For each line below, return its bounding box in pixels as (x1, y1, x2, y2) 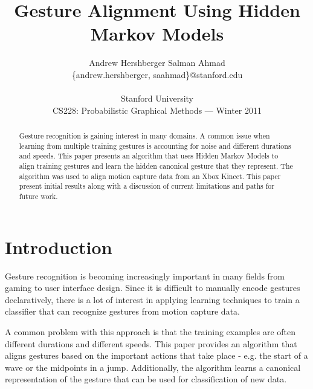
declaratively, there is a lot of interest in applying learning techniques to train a (5, 293, 300, 306)
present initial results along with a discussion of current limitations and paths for (19, 181, 274, 191)
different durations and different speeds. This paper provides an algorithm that (5, 337, 297, 350)
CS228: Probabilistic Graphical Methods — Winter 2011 (53, 103, 262, 116)
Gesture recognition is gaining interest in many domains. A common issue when (19, 131, 270, 141)
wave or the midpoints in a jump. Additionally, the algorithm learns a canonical (5, 361, 301, 373)
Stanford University (121, 92, 193, 105)
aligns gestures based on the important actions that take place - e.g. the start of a (5, 349, 308, 362)
